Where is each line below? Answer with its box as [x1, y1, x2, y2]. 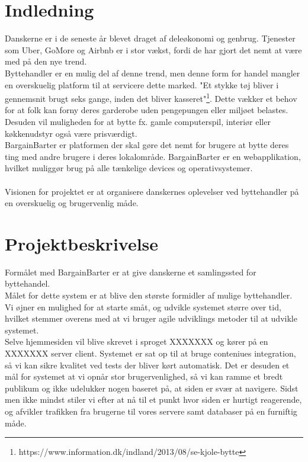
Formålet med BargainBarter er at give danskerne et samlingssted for [5, 265, 256, 278]
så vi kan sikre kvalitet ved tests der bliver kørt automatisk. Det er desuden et [5, 358, 290, 371]
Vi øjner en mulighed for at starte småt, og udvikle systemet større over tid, [5, 300, 281, 313]
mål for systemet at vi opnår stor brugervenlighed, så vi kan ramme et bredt [5, 370, 283, 383]
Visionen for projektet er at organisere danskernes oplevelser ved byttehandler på [5, 185, 299, 197]
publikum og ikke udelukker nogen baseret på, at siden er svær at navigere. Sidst [5, 381, 299, 394]
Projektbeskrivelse [5, 231, 159, 255]
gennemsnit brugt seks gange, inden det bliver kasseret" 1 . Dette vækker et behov [5, 91, 297, 104]
